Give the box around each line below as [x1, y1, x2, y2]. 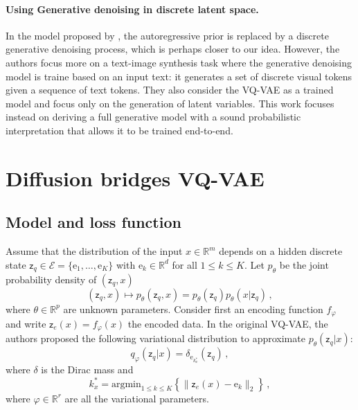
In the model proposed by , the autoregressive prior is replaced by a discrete [6, 28, 329, 42]
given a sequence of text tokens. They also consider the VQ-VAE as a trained [6, 82, 334, 97]
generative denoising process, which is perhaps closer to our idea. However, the [6, 42, 340, 56]
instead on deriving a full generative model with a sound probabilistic [6, 109, 301, 124]
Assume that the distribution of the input [6, 244, 183, 258]
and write [6, 316, 46, 330]
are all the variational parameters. [64, 391, 209, 405]
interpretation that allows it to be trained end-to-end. [6, 123, 233, 137]
